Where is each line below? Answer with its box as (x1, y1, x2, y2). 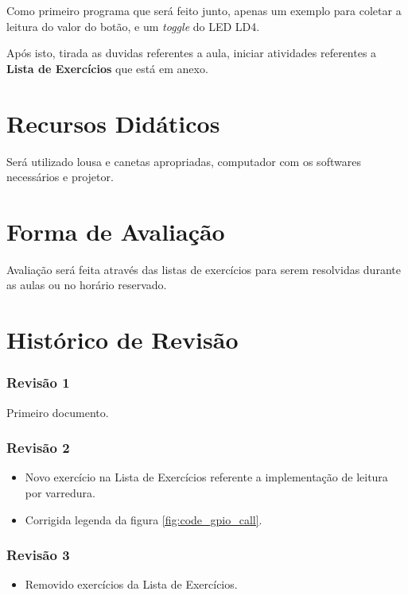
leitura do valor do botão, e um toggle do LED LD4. (6, 17, 260, 34)
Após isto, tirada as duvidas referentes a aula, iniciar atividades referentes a (6, 44, 377, 61)
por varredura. (25, 485, 95, 500)
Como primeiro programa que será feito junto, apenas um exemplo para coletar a (6, 2, 402, 18)
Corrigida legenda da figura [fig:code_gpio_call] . (25, 511, 262, 527)
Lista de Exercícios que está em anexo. (6, 60, 208, 76)
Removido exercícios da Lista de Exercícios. (25, 576, 238, 593)
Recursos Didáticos (6, 106, 220, 139)
